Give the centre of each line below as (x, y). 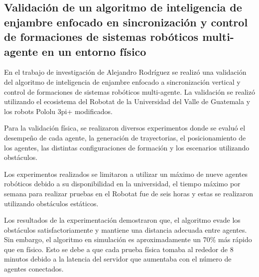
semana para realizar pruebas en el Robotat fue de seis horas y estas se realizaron (129, 193)
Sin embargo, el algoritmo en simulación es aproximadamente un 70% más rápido (128, 239)
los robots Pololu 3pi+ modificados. (58, 111)
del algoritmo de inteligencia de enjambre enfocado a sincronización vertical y (122, 81)
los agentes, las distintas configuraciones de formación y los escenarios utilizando (127, 147)
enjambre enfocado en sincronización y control (126, 22)
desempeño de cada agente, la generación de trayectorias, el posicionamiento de (125, 137)
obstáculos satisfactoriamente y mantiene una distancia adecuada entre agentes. (126, 229)
